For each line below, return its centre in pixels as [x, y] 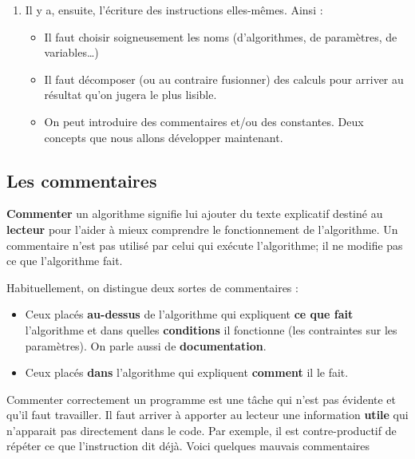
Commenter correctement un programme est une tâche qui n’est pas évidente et [202, 399]
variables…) [71, 52]
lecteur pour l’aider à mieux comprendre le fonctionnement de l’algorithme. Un [202, 229]
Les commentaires [82, 180]
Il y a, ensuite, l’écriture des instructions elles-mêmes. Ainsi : [174, 10]
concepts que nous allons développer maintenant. [164, 137]
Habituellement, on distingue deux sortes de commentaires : [152, 287]
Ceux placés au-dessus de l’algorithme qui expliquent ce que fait [189, 314]
